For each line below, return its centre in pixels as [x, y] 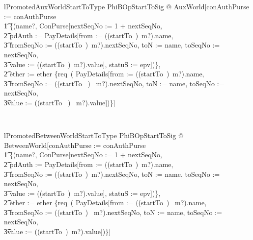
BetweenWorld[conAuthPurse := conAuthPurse [75, 145]
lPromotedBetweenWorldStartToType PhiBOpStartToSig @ [94, 135]
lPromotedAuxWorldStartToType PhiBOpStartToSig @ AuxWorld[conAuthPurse [127, 6]
